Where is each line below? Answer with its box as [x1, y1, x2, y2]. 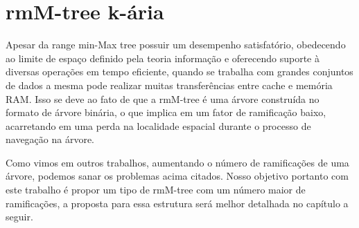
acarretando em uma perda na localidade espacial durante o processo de [6, 118, 311, 133]
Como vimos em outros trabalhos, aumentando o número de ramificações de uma [6, 155, 349, 169]
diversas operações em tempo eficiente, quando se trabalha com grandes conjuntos [6, 64, 353, 79]
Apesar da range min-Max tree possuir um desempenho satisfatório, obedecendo [6, 37, 346, 52]
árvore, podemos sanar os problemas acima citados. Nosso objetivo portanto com [6, 169, 349, 183]
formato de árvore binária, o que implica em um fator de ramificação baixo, [6, 105, 326, 120]
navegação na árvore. [6, 132, 95, 146]
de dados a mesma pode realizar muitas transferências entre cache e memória [6, 77, 333, 92]
